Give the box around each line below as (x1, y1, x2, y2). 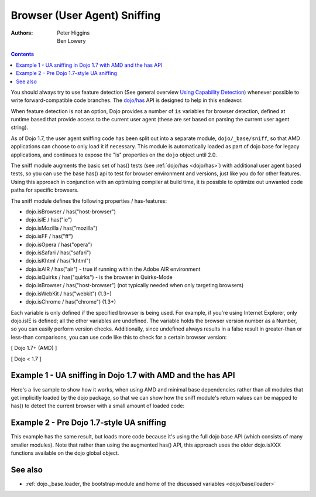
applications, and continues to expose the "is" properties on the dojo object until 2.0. (11, 151, 218, 158)
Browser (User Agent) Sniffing (11, 9, 161, 22)
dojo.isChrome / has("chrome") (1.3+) (25, 298, 116, 305)
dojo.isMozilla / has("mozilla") (25, 224, 98, 232)
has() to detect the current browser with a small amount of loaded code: (11, 402, 184, 410)
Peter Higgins (57, 29, 90, 36)
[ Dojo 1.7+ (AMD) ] (11, 345, 57, 352)
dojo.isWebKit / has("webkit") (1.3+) (25, 290, 112, 297)
